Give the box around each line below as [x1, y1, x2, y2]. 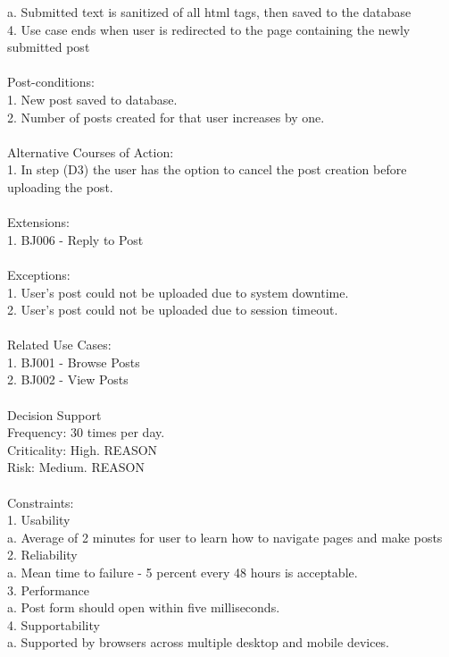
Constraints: [7, 493, 74, 511]
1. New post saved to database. [7, 89, 178, 108]
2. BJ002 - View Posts [7, 370, 129, 389]
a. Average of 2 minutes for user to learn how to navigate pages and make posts [7, 527, 443, 546]
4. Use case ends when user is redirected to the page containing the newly [7, 20, 411, 38]
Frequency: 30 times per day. [7, 423, 165, 442]
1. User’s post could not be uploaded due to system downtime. [7, 282, 349, 301]
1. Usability [7, 510, 71, 529]
